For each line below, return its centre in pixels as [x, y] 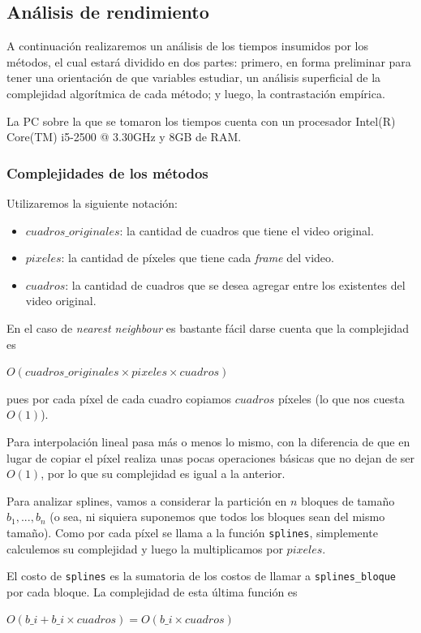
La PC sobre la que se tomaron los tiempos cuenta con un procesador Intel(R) [201, 121]
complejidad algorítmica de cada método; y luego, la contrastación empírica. [196, 93]
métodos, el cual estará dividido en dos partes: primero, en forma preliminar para [209, 61]
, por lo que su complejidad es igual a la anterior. [163, 474]
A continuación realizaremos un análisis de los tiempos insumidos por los [187, 46]
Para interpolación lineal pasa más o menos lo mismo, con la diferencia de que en [208, 441]
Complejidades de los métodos [107, 172]
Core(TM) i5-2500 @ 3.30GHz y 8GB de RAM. [124, 137]
